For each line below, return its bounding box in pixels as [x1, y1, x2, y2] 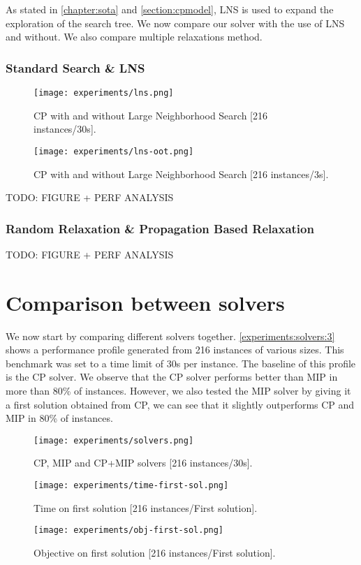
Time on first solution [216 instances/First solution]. [34, 500, 258, 515]
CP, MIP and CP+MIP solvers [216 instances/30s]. [34, 455, 253, 470]
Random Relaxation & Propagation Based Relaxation [6, 219, 314, 237]
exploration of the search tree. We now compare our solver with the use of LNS [6, 15, 345, 30]
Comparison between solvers [6, 288, 285, 316]
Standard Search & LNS [6, 59, 145, 76]
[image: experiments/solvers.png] [34, 435, 194, 446]
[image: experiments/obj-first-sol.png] [34, 525, 224, 536]
